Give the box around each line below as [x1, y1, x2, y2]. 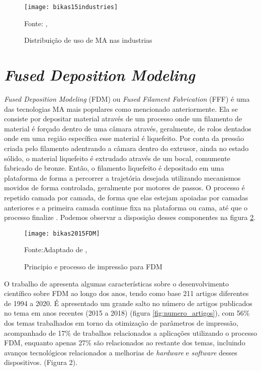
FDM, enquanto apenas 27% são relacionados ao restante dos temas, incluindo [4, 337, 245, 348]
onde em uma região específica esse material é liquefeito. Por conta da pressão [4, 133, 244, 143]
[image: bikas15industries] [24, 4, 118, 11]
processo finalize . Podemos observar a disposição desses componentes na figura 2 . [4, 212, 256, 222]
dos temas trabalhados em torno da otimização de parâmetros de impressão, [4, 317, 238, 328]
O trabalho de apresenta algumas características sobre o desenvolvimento [4, 278, 229, 288]
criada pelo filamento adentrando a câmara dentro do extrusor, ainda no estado [4, 142, 249, 153]
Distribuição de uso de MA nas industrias [24, 35, 152, 45]
